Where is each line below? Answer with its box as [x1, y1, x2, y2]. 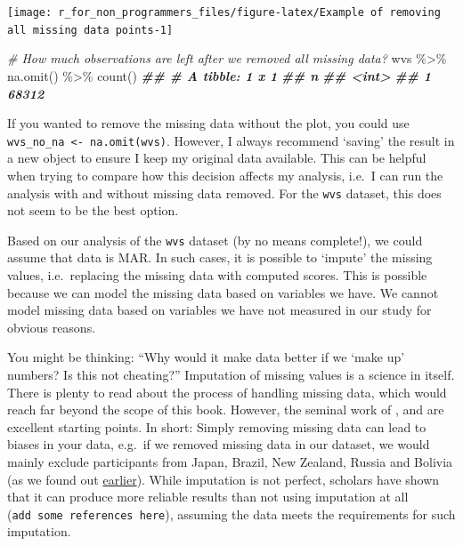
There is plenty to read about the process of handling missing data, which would [7, 382, 447, 401]
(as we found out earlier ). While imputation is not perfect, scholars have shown [7, 470, 440, 488]
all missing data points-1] [7, 23, 174, 36]
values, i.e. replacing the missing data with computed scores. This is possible [7, 266, 427, 285]
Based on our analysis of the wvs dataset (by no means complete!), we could [7, 230, 423, 249]
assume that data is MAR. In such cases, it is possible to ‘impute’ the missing [7, 248, 433, 267]
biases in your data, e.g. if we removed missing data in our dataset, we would [7, 435, 430, 454]
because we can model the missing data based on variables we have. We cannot [7, 283, 439, 301]
